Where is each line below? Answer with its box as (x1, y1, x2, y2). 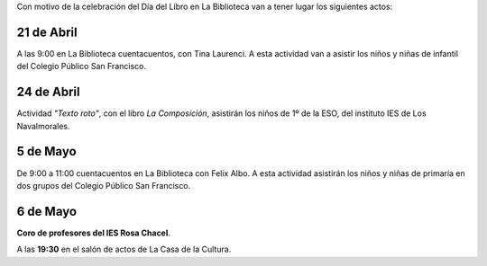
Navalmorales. (16, 120, 71, 131)
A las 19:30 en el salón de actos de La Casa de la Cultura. (16, 244, 232, 255)
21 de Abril (16, 24, 78, 40)
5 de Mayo (16, 144, 77, 159)
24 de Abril (16, 84, 80, 100)
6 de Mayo (16, 203, 77, 219)
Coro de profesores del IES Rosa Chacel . (16, 227, 171, 238)
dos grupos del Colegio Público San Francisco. (16, 180, 191, 191)
